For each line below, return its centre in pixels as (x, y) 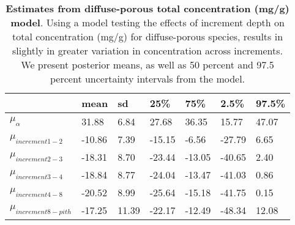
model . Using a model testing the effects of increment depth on (147, 22)
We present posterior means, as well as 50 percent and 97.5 (147, 65)
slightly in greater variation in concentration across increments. (148, 50)
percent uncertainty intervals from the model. (148, 79)
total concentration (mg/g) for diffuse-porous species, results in (148, 36)
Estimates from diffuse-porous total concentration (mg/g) (147, 8)
